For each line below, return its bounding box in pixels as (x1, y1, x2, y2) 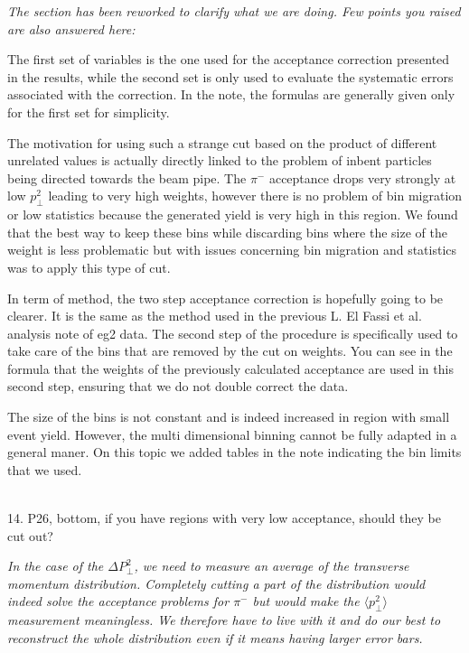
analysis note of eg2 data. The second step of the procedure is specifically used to (7, 323, 458, 342)
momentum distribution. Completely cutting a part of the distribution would (7, 574, 426, 592)
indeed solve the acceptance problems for (7, 592, 230, 611)
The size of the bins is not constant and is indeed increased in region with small (7, 407, 450, 426)
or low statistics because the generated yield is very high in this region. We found (7, 205, 458, 224)
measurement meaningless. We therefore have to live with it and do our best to (7, 611, 441, 630)
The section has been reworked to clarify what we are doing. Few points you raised (7, 2, 461, 20)
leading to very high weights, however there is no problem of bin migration (48, 186, 463, 205)
